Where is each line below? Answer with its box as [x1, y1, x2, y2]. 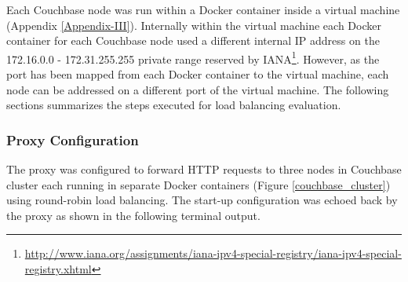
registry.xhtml [24, 261, 92, 277]
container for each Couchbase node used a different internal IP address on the [6, 32, 380, 49]
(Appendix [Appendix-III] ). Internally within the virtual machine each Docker [6, 16, 381, 33]
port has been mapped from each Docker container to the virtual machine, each [6, 66, 389, 82]
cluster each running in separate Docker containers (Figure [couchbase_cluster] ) [6, 176, 391, 192]
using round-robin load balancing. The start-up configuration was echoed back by [6, 192, 398, 208]
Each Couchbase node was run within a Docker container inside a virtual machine [6, 2, 400, 17]
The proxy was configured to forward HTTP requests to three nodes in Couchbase [6, 161, 402, 178]
